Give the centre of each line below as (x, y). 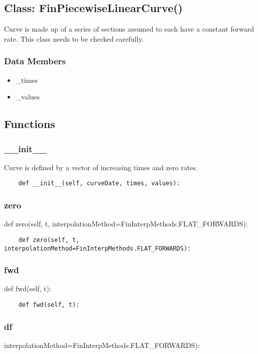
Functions (30, 124)
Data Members (35, 61)
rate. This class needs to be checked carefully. (74, 38)
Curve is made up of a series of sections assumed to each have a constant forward (129, 29)
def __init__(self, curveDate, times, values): (99, 184)
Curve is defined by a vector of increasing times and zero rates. (101, 167)
